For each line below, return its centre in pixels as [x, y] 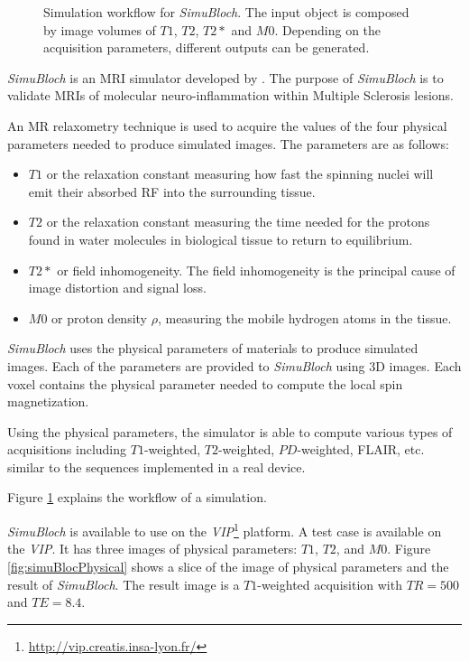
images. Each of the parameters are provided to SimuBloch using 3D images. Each [234, 365]
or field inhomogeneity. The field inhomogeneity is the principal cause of [256, 270]
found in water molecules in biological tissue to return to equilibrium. [221, 239]
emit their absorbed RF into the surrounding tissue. [172, 191]
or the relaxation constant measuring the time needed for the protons [238, 222]
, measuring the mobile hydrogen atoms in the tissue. [304, 317]
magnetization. [48, 401]
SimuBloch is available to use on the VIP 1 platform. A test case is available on [225, 530]
